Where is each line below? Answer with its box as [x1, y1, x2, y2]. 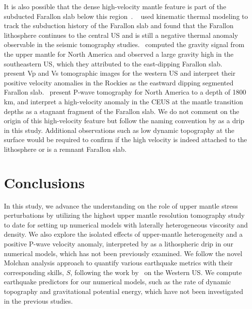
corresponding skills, [4, 267, 64, 277]
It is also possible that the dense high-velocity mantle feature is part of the [4, 1, 226, 11]
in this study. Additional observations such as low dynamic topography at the [4, 125, 235, 135]
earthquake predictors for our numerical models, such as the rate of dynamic [4, 276, 231, 287]
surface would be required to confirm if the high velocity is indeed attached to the [4, 134, 247, 145]
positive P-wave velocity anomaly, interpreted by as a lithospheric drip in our [4, 239, 234, 248]
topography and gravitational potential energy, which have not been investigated [4, 286, 243, 296]
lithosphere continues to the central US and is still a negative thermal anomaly [4, 30, 238, 40]
